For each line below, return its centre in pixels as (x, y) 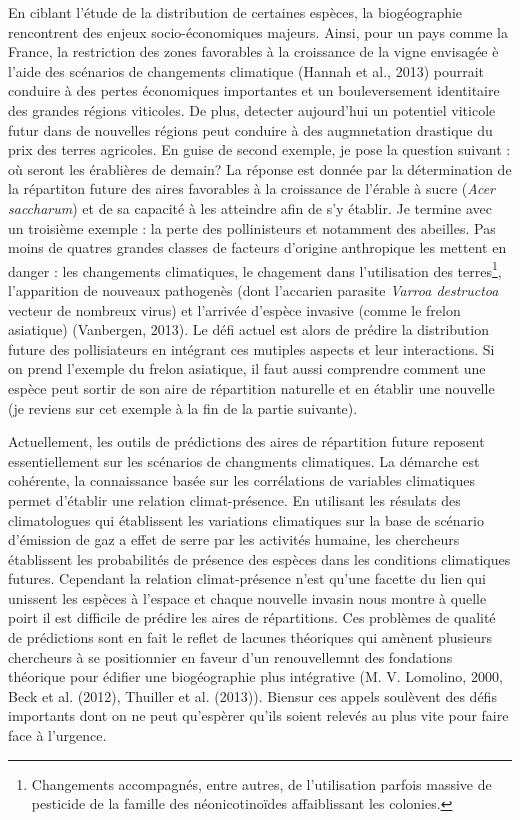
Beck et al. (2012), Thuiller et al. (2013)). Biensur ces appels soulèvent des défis (252, 695)
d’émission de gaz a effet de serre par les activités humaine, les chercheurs (234, 539)
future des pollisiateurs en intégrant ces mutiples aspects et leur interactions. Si (251, 348)
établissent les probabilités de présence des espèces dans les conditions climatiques (259, 558)
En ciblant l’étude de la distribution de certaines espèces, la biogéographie (235, 12)
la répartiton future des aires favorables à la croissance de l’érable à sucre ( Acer (252, 188)
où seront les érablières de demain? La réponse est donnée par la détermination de (260, 168)
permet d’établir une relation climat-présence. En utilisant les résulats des (234, 499)
